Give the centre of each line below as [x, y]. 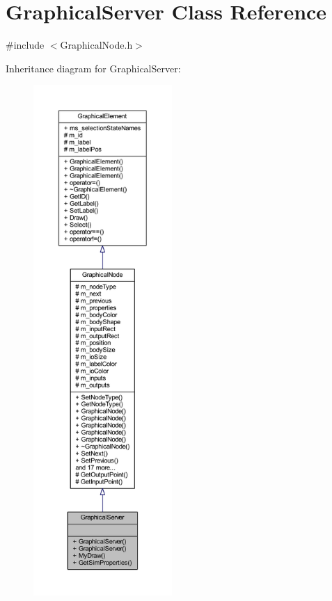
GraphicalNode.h [96, 45]
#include [25, 45]
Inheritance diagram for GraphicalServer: [93, 68]
